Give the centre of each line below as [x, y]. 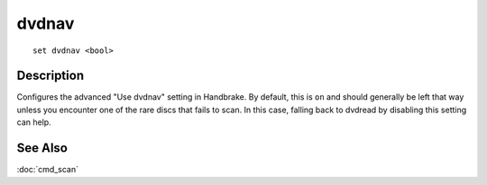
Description [51, 76]
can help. [34, 122]
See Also [42, 148]
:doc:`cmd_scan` [47, 170]
